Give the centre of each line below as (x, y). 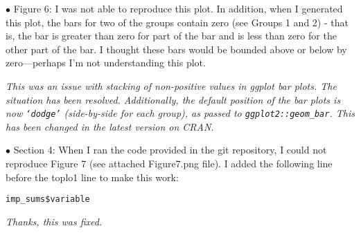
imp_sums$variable (48, 199)
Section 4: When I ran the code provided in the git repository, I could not (170, 150)
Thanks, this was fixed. (54, 221)
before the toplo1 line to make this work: (92, 177)
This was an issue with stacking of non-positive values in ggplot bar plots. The (171, 85)
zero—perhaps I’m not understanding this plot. (106, 63)
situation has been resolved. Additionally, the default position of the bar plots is (173, 99)
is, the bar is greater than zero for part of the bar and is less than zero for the (171, 36)
